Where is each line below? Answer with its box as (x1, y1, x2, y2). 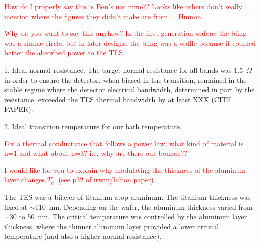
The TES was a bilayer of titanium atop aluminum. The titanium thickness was (4, 191, 251, 202)
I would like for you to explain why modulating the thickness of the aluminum (4, 164, 246, 175)
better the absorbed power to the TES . (4, 47, 125, 58)
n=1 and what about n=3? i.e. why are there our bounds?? (4, 148, 188, 158)
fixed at (4, 201, 28, 212)
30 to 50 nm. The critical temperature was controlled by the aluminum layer (9, 211, 247, 222)
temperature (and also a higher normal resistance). (4, 231, 162, 241)
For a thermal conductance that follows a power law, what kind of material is (4, 138, 244, 148)
